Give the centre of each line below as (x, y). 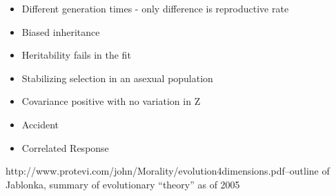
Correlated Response (65, 147)
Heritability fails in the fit (76, 55)
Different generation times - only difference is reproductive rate (155, 8)
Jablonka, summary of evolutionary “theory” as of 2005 (123, 184)
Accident (40, 124)
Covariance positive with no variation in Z (111, 101)
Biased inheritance (61, 31)
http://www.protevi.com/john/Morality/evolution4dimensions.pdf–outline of (168, 171)
